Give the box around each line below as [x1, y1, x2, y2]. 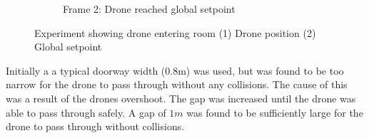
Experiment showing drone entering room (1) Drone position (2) [34, 25, 316, 40]
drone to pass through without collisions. [6, 119, 185, 134]
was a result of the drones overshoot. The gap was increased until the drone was [6, 90, 356, 105]
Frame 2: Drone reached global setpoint [63, 1, 236, 16]
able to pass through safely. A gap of [6, 105, 166, 120]
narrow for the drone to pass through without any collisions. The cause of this [6, 77, 348, 92]
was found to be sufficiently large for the [186, 105, 363, 120]
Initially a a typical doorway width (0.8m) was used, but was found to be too [6, 63, 344, 78]
